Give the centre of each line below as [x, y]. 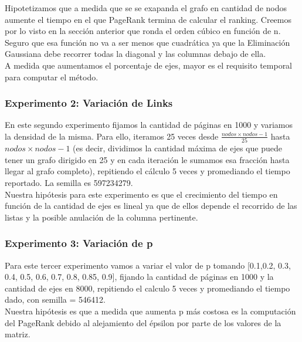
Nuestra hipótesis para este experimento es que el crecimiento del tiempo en [141, 194]
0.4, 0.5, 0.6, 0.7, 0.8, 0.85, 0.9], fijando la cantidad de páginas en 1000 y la [139, 277]
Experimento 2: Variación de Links [89, 103]
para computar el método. [52, 77]
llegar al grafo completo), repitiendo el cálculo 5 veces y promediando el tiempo [147, 171]
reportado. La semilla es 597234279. [69, 183]
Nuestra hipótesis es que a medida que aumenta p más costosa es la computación [150, 311]
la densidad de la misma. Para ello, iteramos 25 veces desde [112, 136]
